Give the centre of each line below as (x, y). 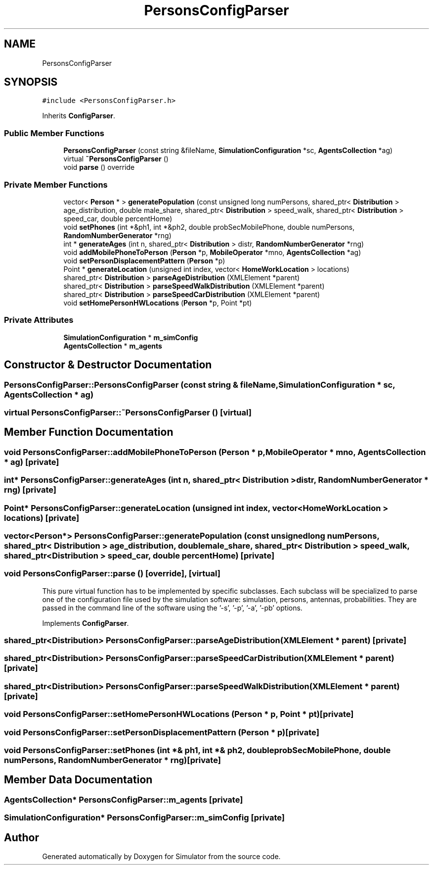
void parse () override (99, 167)
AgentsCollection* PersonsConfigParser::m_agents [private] (124, 799)
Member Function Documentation (89, 432)
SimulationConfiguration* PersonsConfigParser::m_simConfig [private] (145, 818)
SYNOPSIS (31, 82)
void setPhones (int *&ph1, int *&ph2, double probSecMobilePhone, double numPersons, (209, 227)
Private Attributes (39, 320)
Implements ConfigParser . (86, 623)
